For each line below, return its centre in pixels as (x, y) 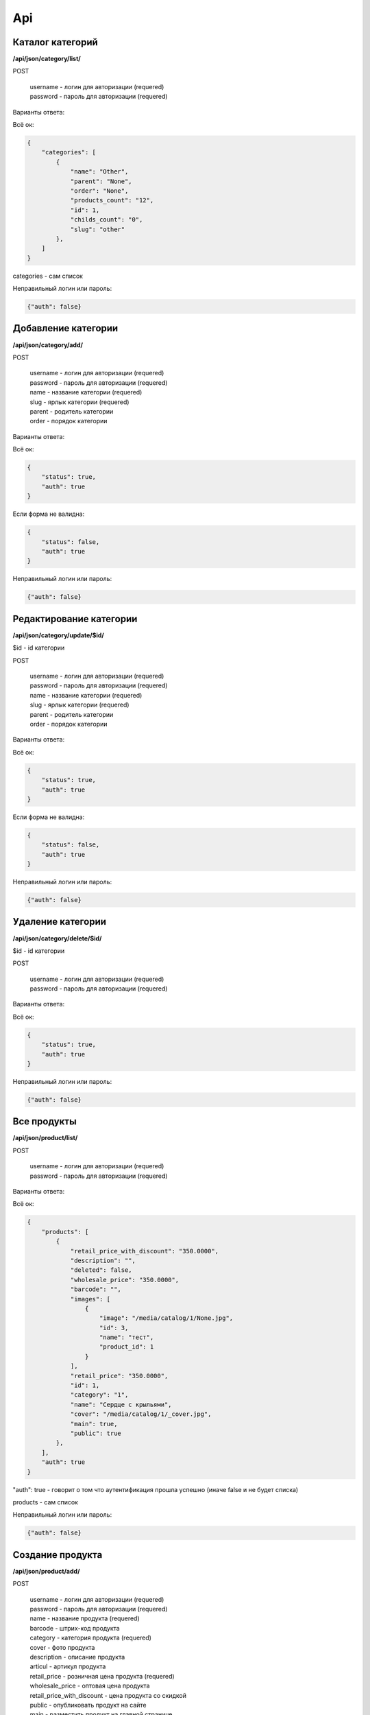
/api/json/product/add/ (46, 1571)
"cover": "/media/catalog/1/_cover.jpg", (141, 1414)
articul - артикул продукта (68, 1666)
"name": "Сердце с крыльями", (121, 1404)
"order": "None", (99, 191)
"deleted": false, (101, 1270)
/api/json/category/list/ (47, 59)
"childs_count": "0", (107, 220)
